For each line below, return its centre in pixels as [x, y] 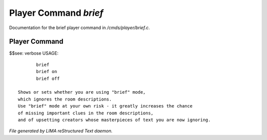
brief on [47, 72]
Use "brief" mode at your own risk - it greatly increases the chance [105, 106]
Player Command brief [56, 13]
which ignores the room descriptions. [65, 99]
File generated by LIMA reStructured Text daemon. [61, 131]
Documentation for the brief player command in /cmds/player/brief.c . [80, 28]
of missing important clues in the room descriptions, [86, 113]
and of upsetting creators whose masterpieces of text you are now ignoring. [114, 120]
